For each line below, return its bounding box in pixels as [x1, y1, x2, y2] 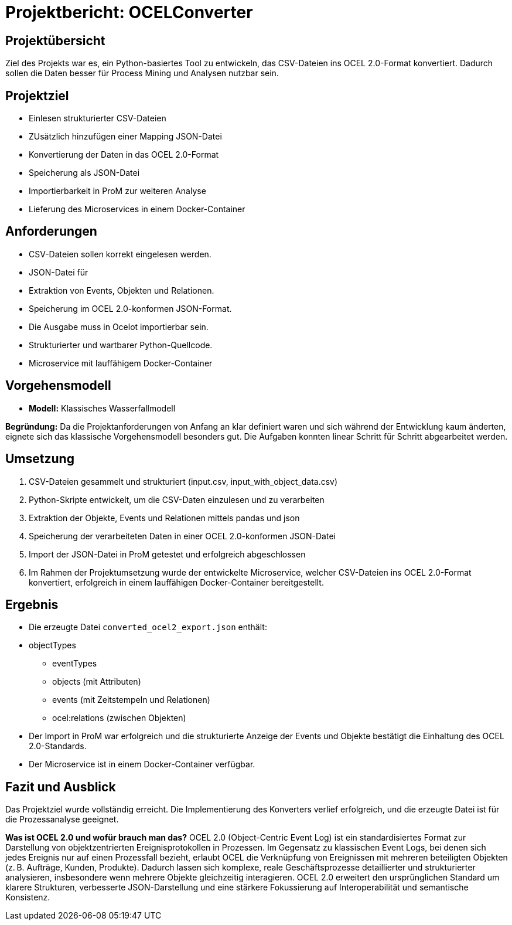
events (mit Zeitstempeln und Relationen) [52, 695, 210, 705]
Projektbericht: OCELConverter [5, 2, 253, 22]
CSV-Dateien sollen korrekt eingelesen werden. [29, 249, 211, 259]
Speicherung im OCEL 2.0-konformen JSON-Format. [29, 303, 232, 314]
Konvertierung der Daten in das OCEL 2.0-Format [29, 149, 219, 160]
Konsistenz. [5, 892, 50, 903]
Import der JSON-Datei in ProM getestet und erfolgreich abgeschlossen [29, 549, 306, 559]
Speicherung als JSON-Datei [29, 168, 140, 178]
